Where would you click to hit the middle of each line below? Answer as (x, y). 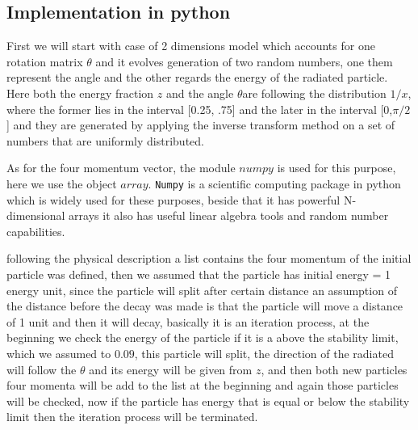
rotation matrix (45, 61)
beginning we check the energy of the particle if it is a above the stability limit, (203, 337)
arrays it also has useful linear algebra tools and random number (229, 215)
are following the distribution (314, 93)
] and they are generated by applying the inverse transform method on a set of (201, 125)
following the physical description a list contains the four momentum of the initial (209, 258)
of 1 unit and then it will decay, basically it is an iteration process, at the (188, 321)
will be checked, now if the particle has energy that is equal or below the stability (208, 400)
